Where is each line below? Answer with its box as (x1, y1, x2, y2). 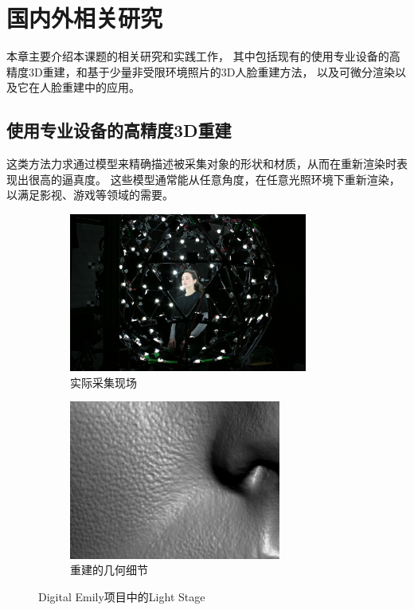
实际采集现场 (70, 373, 137, 390)
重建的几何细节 (70, 561, 148, 578)
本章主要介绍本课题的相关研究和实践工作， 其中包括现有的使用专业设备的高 (6, 48, 400, 65)
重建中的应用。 (61, 79, 140, 96)
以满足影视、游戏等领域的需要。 (6, 186, 174, 203)
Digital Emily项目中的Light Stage (38, 588, 205, 604)
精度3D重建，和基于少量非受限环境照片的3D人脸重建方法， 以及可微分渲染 (6, 63, 396, 80)
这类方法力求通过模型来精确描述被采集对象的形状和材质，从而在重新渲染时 (6, 155, 396, 172)
